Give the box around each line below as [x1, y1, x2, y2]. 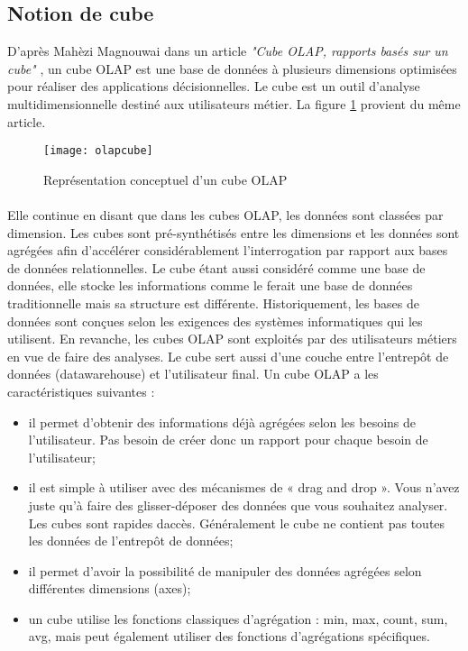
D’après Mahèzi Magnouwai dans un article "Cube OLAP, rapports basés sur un [7, 41, 448, 60]
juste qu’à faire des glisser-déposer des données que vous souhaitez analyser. [28, 495, 448, 514]
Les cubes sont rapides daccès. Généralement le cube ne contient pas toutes [28, 513, 445, 532]
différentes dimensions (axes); [28, 579, 191, 598]
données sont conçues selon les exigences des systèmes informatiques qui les [7, 311, 423, 330]
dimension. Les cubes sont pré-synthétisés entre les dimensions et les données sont [7, 223, 460, 242]
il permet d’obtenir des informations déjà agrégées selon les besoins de [28, 412, 417, 431]
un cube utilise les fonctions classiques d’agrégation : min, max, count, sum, [28, 609, 448, 628]
